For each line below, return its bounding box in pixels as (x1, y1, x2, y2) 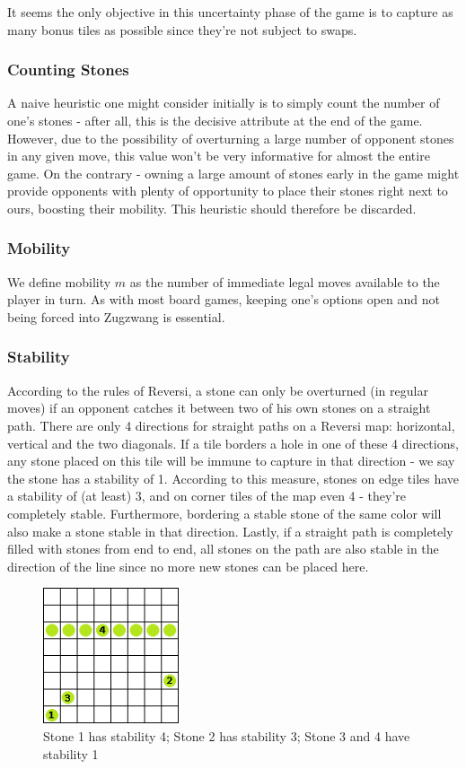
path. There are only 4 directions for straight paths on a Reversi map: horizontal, (7, 415, 455, 434)
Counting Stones (7, 58, 129, 81)
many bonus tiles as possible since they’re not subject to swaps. (7, 20, 357, 39)
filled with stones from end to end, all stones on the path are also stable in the (7, 539, 439, 558)
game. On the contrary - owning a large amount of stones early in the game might (7, 163, 460, 182)
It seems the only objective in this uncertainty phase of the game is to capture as (7, 3, 453, 21)
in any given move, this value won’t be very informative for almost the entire (7, 146, 430, 165)
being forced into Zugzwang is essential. (7, 307, 225, 326)
